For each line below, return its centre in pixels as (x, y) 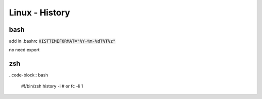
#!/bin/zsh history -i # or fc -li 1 (52, 86)
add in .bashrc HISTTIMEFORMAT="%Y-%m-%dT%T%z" (62, 41)
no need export (24, 50)
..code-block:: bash (28, 75)
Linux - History (40, 12)
